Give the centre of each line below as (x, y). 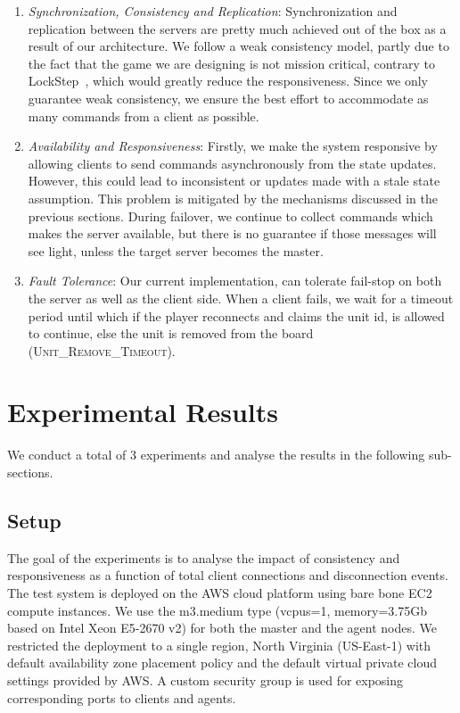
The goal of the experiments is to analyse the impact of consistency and (204, 557)
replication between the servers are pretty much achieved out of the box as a (237, 28)
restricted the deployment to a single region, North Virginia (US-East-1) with (219, 645)
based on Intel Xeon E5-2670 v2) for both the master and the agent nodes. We (222, 628)
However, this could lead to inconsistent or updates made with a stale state (234, 181)
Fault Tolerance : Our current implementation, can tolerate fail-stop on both (235, 281)
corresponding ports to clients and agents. (122, 697)
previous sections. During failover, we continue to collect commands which (230, 216)
